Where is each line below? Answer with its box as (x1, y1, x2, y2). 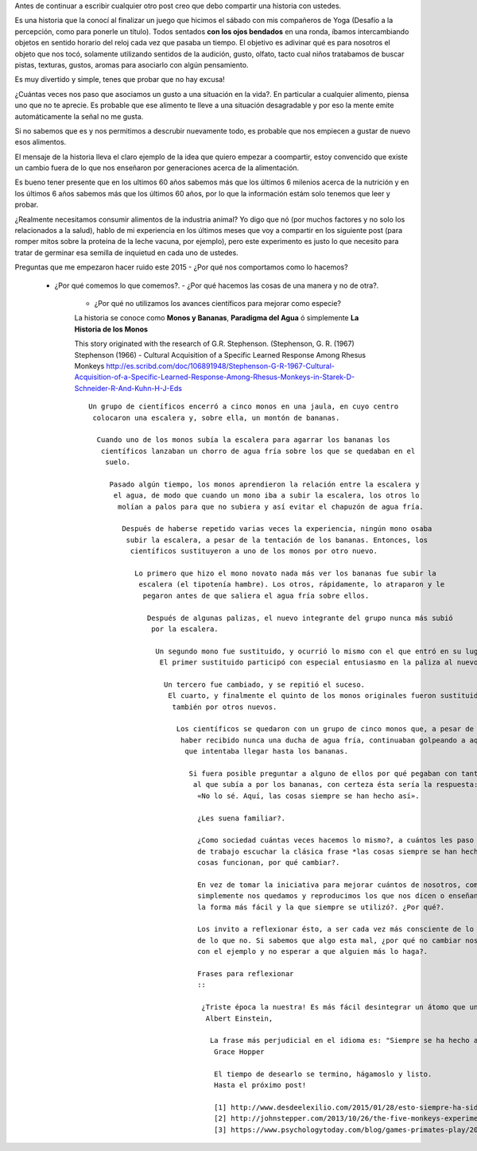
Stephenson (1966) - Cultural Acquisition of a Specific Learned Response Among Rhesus (74, 350, 366, 359)
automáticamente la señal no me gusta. (14, 111, 144, 121)
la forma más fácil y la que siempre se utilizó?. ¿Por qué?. (197, 902, 445, 912)
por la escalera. (151, 624, 219, 634)
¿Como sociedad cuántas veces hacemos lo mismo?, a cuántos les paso (197, 835, 475, 845)
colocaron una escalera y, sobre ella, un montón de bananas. (92, 413, 340, 422)
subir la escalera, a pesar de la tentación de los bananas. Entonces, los (126, 535, 429, 544)
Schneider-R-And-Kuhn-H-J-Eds (74, 383, 183, 393)
